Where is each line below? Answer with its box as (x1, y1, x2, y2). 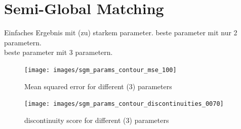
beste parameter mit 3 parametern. (4, 47, 113, 57)
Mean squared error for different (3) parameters (24, 81, 172, 91)
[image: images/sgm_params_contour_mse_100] (24, 66, 177, 74)
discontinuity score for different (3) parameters (24, 114, 169, 125)
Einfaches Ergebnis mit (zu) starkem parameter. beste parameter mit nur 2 (4, 27, 237, 38)
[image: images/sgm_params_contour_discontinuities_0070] (24, 100, 224, 108)
